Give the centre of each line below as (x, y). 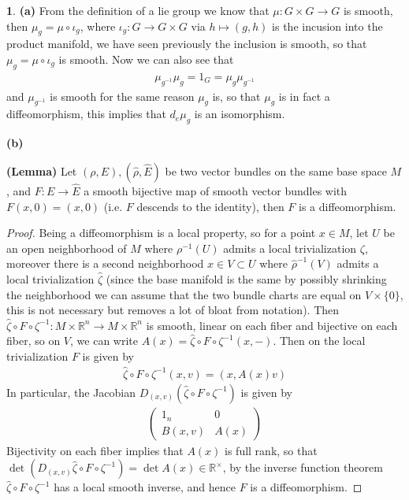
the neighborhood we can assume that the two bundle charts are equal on (184, 294)
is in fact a (304, 96)
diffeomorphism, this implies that (86, 114)
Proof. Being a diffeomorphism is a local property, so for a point (161, 233)
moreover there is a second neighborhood (105, 263)
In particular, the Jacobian (71, 392)
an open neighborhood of (67, 248)
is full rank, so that (271, 450)
